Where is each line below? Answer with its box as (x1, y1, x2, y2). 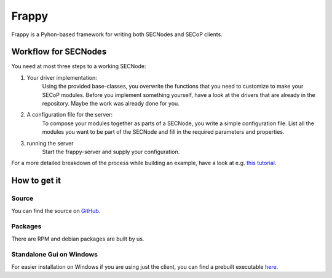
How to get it (11, 176, 61, 186)
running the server (26, 139, 74, 147)
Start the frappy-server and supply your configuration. (42, 148, 180, 155)
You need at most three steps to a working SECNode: (11, 63, 147, 70)
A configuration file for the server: (26, 111, 113, 118)
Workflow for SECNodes (11, 47, 107, 57)
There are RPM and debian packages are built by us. (11, 235, 144, 242)
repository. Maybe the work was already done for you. (42, 100, 180, 107)
